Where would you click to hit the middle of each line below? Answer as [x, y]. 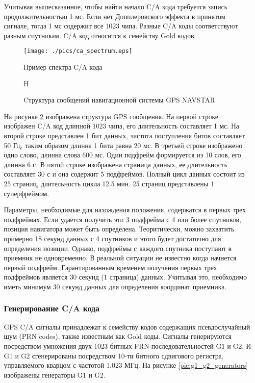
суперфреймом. [26, 193]
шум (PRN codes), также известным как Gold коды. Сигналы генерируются [118, 336]
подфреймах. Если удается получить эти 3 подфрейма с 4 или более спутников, [123, 219]
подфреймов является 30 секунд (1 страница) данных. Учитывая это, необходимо [126, 277]
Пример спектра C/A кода [63, 67]
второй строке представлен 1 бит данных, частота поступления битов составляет [125, 135]
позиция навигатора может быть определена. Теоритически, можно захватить [119, 229]
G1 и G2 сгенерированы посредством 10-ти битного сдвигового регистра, [114, 355]
